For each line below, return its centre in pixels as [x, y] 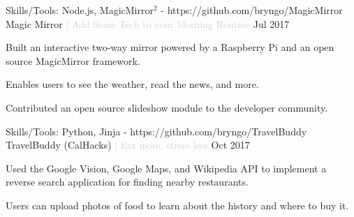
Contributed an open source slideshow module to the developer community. [167, 107]
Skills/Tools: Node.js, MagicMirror [80, 10]
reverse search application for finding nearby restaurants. [127, 182]
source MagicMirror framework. [73, 60]
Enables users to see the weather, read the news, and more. [132, 84]
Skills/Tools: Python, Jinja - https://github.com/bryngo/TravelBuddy [156, 131]
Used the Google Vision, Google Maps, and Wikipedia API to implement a [166, 168]
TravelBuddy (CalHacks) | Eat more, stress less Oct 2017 [128, 145]
